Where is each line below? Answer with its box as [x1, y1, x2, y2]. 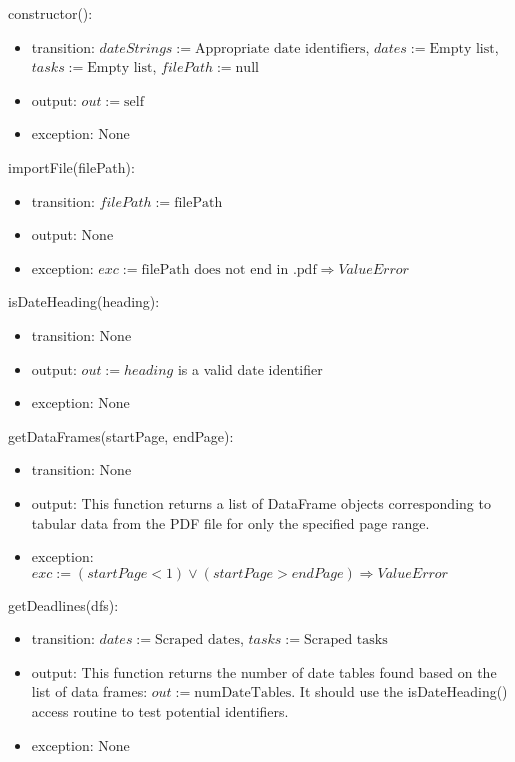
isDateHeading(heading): [8, 291, 160, 312]
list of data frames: [31, 681, 148, 702]
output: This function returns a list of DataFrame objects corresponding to [31, 492, 491, 513]
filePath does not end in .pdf [141, 262, 317, 277]
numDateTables [194, 686, 292, 701]
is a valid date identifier [177, 358, 323, 379]
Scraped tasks [303, 633, 388, 648]
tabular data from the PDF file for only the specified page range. [31, 512, 430, 533]
